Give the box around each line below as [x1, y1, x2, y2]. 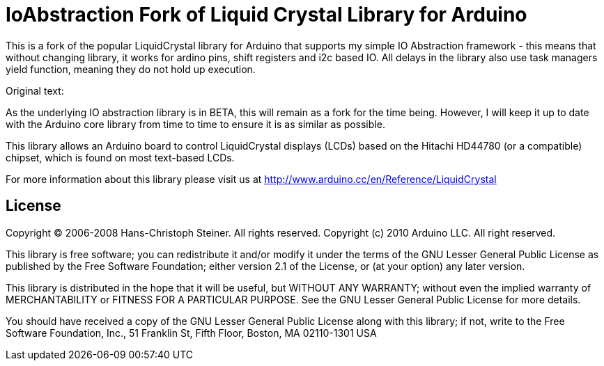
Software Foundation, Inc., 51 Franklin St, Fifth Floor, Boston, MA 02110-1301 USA [6, 326, 377, 339]
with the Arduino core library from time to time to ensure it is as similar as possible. [6, 118, 385, 130]
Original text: [6, 84, 64, 97]
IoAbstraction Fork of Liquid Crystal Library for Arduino [6, 3, 527, 26]
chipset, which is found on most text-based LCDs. [6, 151, 235, 164]
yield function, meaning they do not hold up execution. [6, 63, 256, 75]
